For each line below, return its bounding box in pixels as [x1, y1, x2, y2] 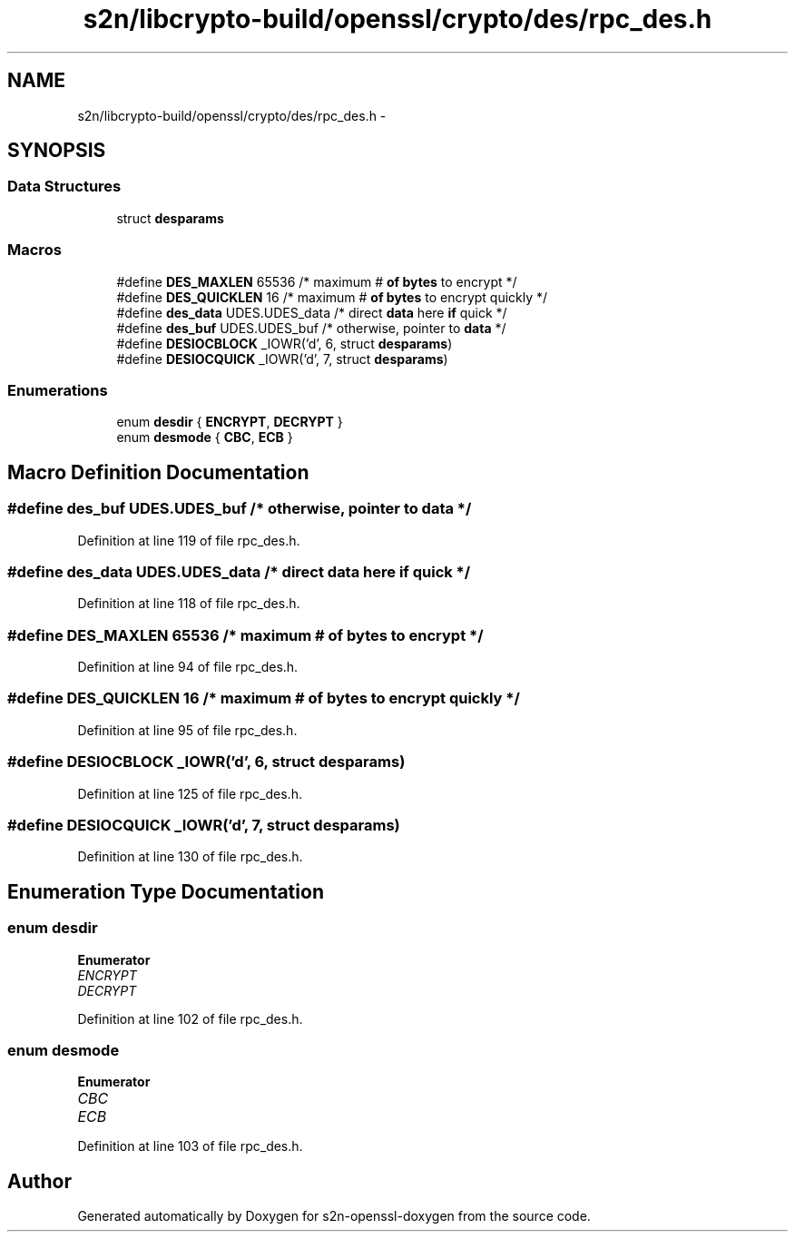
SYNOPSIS [7, 139, 106, 162]
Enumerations [7, 380, 108, 399]
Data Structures [7, 177, 122, 196]
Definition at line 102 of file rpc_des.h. [77, 1010, 303, 1027]
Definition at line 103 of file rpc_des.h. [77, 1138, 303, 1155]
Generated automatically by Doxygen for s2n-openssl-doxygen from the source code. [77, 1208, 591, 1224]
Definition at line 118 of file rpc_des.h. [77, 595, 300, 612]
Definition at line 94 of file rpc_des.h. [77, 659, 299, 675]
